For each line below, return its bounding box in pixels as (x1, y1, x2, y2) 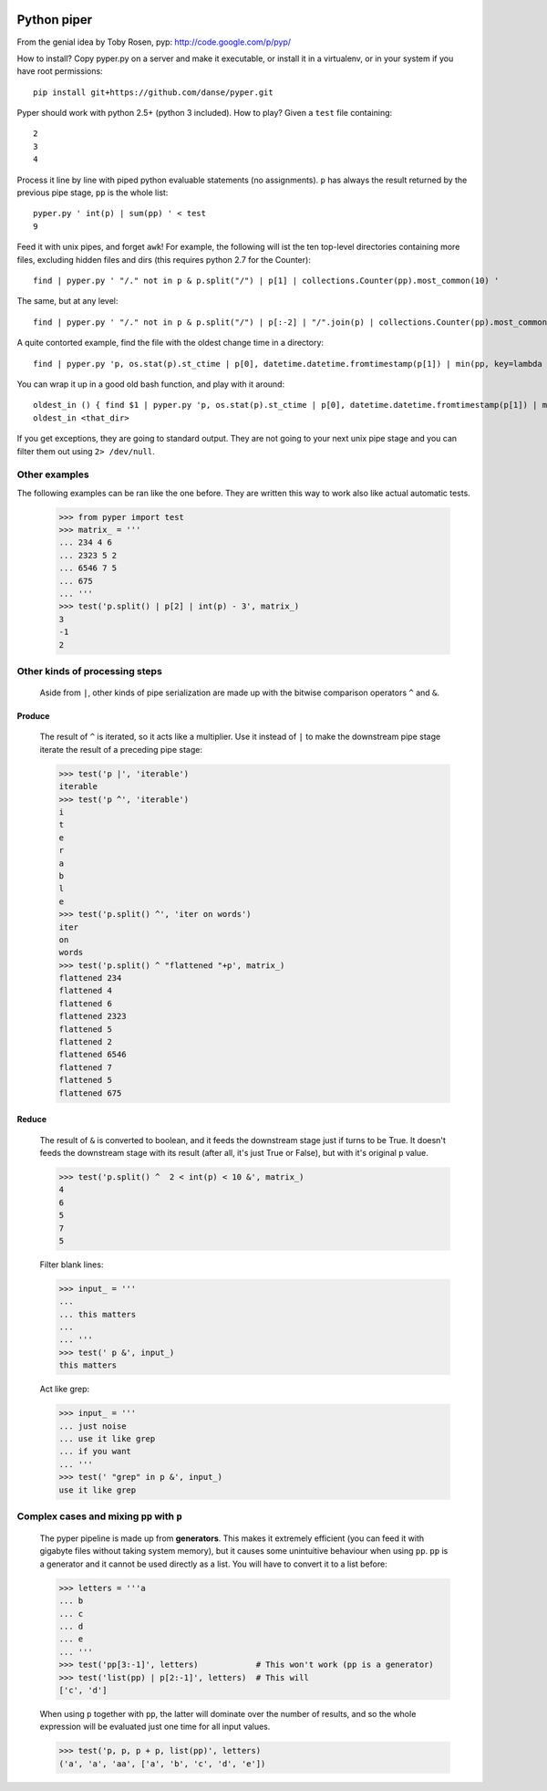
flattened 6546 (58, 1049, 127, 1060)
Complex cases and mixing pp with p (16, 1510, 182, 1523)
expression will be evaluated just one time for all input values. (39, 1721, 271, 1733)
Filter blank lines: (39, 1259, 104, 1270)
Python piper (16, 12, 93, 27)
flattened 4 (58, 985, 113, 996)
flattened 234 (58, 973, 122, 984)
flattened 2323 (58, 1011, 127, 1022)
